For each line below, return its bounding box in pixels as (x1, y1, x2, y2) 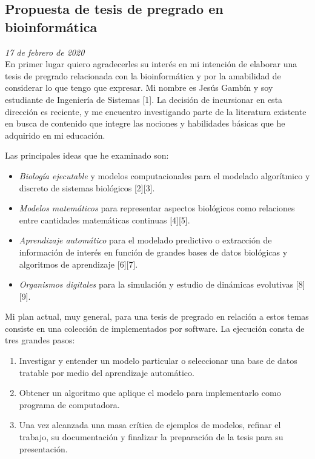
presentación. (19, 442, 68, 455)
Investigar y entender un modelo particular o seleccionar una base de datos (19, 354, 297, 367)
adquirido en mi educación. (5, 128, 105, 141)
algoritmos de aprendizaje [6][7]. (19, 257, 138, 270)
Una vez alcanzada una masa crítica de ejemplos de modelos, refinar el (19, 418, 281, 431)
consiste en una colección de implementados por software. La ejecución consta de (5, 322, 305, 334)
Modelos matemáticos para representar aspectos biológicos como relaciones (19, 202, 295, 214)
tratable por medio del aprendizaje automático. (19, 366, 194, 378)
